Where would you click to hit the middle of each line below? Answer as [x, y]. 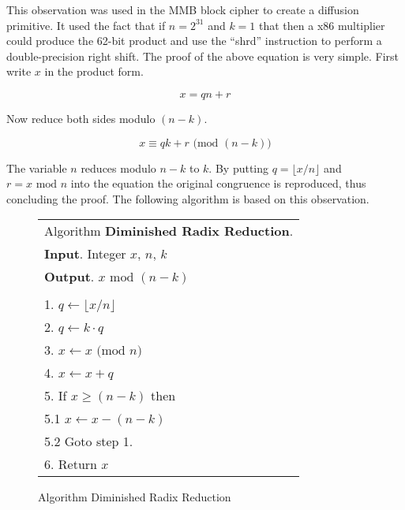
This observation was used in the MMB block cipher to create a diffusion [183, 9]
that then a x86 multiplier [322, 25]
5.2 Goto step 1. [89, 441]
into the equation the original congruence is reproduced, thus [218, 183]
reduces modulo [118, 168]
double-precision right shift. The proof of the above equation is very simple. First [203, 56]
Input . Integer [85, 254]
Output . [69, 277]
